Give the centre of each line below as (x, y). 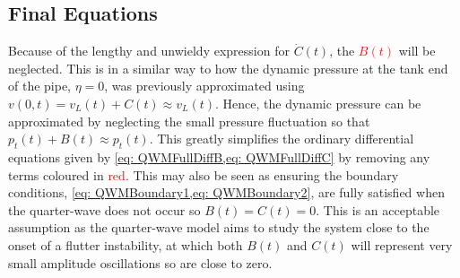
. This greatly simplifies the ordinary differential (282, 139)
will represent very (402, 244)
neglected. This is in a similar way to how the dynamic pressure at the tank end (228, 68)
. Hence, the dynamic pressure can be (318, 103)
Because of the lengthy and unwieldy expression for (149, 51)
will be (417, 51)
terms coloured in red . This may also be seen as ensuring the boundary (204, 174)
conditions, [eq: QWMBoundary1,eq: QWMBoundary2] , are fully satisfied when (226, 192)
